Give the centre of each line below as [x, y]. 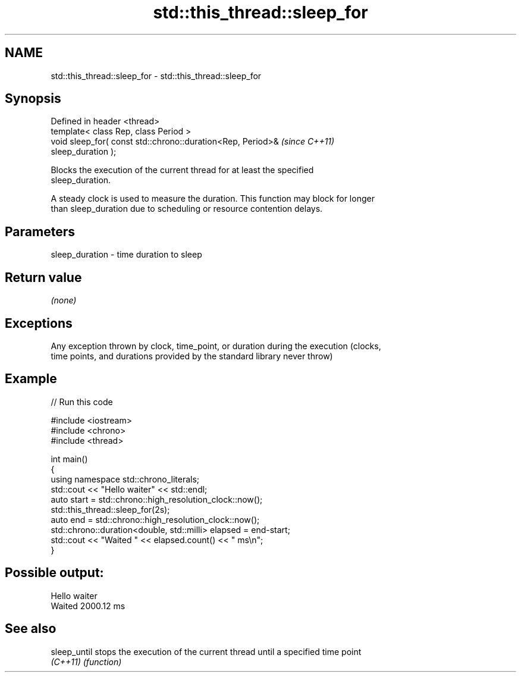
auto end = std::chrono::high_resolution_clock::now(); [155, 519]
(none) [64, 300]
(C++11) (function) [86, 662]
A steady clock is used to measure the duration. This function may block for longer [213, 199]
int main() [69, 459]
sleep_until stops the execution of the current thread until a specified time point [206, 651]
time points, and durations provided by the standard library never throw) [192, 356]
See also [31, 629]
